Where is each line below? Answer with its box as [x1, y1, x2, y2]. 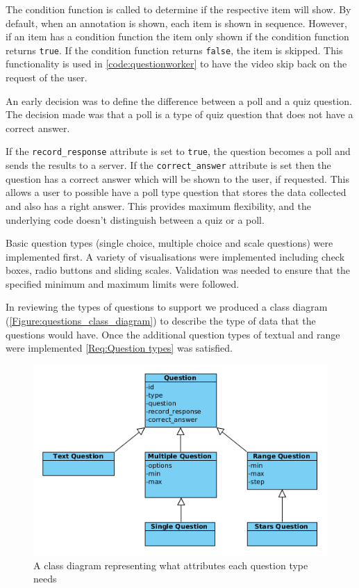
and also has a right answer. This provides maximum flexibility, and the [6, 198, 311, 213]
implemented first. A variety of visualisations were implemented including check [6, 249, 345, 263]
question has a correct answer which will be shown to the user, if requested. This [6, 171, 349, 186]
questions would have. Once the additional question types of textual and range [6, 327, 340, 341]
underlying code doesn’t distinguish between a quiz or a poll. [6, 212, 265, 227]
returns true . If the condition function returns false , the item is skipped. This [6, 42, 343, 57]
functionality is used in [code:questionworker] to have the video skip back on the [6, 56, 347, 71]
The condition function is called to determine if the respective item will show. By [6, 2, 351, 16]
